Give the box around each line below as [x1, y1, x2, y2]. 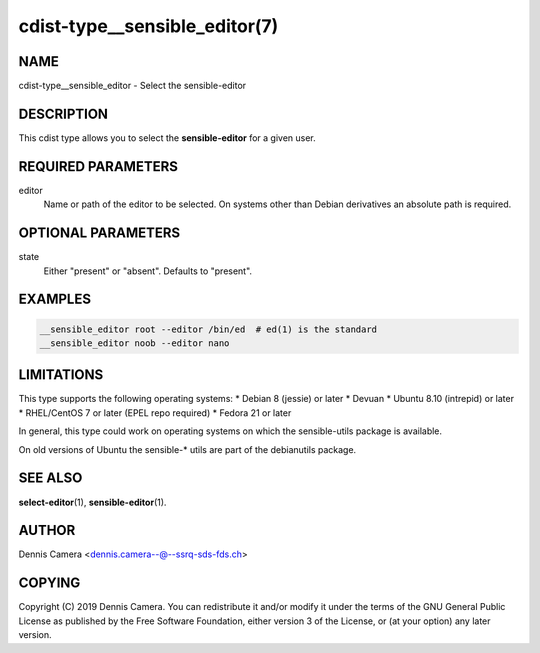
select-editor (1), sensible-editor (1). [18, 496, 167, 508]
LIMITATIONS [18, 366, 104, 384]
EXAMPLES [18, 291, 92, 308]
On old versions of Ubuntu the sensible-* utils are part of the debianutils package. [18, 443, 357, 455]
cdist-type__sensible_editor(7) [18, 15, 279, 37]
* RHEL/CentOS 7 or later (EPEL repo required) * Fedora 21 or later [18, 406, 292, 419]
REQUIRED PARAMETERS [18, 158, 179, 175]
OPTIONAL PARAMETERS [18, 225, 181, 242]
